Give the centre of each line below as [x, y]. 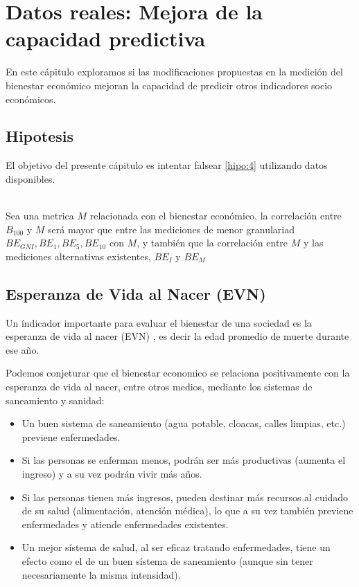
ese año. [23, 349]
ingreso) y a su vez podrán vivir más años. [112, 473]
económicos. [31, 99]
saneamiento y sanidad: [55, 400]
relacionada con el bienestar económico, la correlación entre [216, 216]
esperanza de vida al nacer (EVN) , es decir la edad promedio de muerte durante [177, 336]
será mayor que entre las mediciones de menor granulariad [171, 229]
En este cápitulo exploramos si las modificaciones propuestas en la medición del [174, 72]
